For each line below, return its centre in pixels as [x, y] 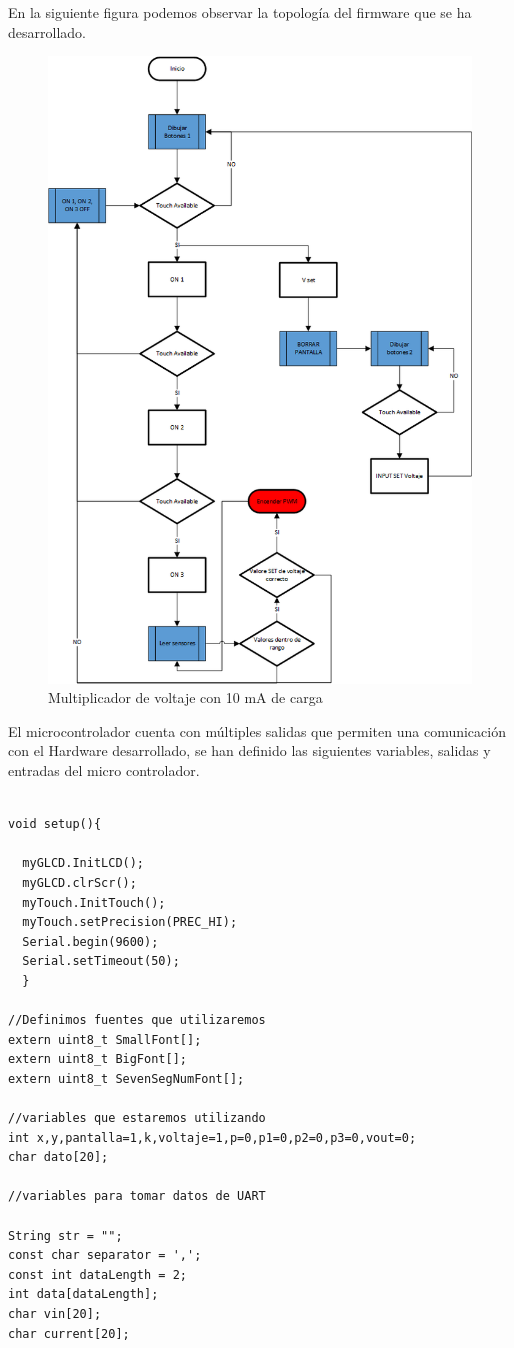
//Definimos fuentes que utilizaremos [137, 1020]
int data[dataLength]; [83, 1294]
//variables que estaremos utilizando [137, 1118]
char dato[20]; [58, 1157]
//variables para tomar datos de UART [137, 1196]
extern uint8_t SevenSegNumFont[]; [126, 1078]
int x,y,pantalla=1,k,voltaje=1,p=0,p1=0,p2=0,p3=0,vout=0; [212, 1137]
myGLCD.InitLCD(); [83, 863]
